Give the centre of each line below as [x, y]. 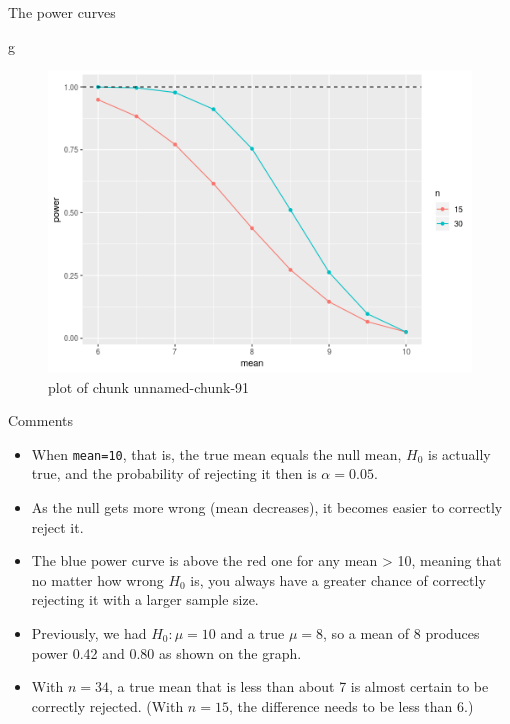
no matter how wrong [97, 579]
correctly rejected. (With [107, 705]
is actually [459, 453]
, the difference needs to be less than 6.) [351, 705]
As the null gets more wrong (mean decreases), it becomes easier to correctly [267, 507]
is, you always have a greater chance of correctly [338, 579]
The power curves [62, 12]
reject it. [57, 526]
